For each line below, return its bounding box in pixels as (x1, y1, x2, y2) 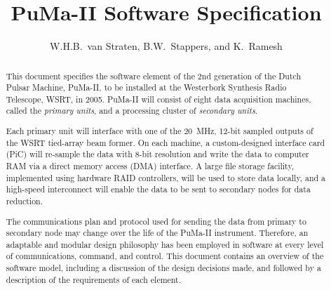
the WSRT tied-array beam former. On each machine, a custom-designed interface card (6, 136, 325, 148)
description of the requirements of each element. (6, 273, 182, 285)
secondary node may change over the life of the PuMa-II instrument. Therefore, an (6, 227, 309, 239)
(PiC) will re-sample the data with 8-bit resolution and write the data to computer (6, 148, 309, 160)
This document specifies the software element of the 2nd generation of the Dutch (6, 70, 302, 81)
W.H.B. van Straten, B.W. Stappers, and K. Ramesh (50, 39, 283, 53)
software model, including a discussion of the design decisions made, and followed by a (6, 262, 321, 274)
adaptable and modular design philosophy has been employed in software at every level (6, 238, 324, 250)
